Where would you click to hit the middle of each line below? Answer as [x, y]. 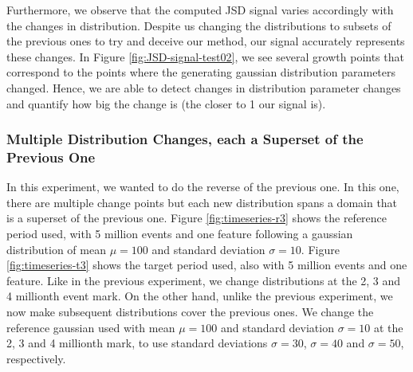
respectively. [36, 358]
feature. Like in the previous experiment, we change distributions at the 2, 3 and [204, 280]
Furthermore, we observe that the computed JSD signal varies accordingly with [200, 10]
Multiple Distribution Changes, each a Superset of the [185, 139]
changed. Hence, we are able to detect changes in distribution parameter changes [204, 87]
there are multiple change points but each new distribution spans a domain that [202, 202]
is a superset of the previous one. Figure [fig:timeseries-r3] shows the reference [197, 218]
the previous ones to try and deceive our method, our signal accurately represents [206, 41]
